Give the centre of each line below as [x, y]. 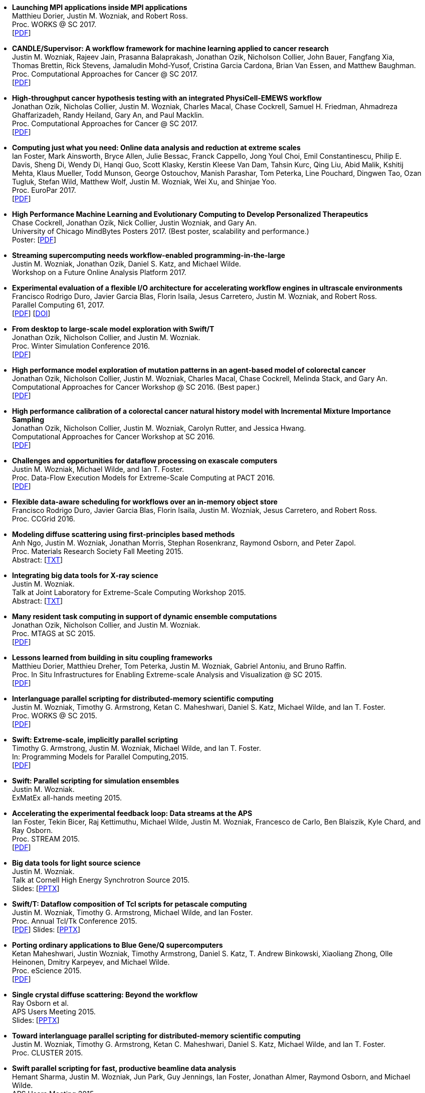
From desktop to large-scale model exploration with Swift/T [113, 329]
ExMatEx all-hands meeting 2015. [67, 798]
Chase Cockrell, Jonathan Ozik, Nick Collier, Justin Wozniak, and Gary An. [135, 223]
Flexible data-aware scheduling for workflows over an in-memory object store [145, 502]
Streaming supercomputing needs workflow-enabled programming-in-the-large [149, 255]
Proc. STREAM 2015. [46, 839]
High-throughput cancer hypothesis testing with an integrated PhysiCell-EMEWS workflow [167, 98]
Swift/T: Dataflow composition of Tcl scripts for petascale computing [130, 904]
